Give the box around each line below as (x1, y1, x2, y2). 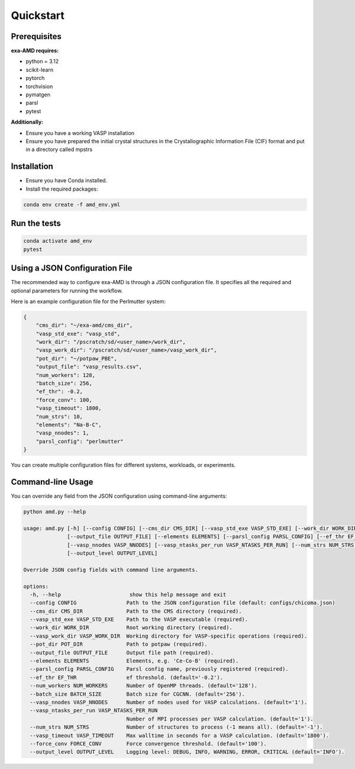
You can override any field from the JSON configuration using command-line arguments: (11, 493, 227, 500)
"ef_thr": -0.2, (35, 388, 83, 395)
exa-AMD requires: (11, 47, 59, 54)
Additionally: (11, 118, 44, 126)
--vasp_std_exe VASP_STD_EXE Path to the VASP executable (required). (30, 616, 248, 623)
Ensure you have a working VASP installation (25, 129, 135, 136)
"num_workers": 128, (35, 372, 96, 378)
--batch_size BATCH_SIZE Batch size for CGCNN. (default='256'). (30, 690, 246, 697)
